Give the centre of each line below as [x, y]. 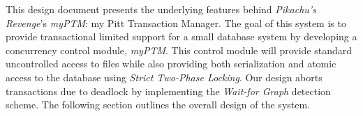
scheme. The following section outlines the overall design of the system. [158, 105]
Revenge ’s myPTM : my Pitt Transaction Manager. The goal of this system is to [176, 23]
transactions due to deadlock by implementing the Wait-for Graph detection [168, 91]
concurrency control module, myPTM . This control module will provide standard [179, 50]
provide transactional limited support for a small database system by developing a [181, 36]
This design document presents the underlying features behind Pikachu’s [161, 9]
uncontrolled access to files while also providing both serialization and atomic [171, 64]
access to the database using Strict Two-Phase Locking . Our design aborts [164, 77]
